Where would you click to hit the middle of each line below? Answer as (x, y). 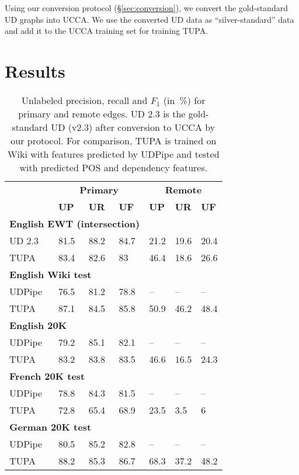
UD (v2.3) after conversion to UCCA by (133, 127)
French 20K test (47, 376)
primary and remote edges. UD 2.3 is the (102, 113)
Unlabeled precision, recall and (85, 100)
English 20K (38, 325)
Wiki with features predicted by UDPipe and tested (114, 154)
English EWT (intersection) (75, 223)
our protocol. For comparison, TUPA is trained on (114, 140)
